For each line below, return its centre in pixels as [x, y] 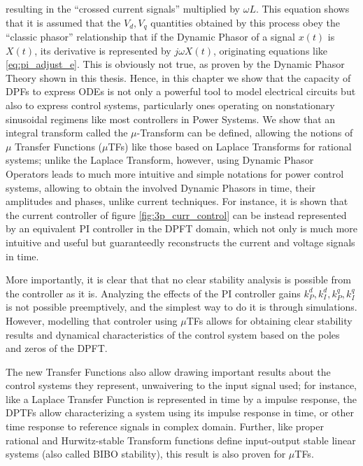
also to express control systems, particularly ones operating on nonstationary [170, 105]
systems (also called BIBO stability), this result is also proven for [146, 454]
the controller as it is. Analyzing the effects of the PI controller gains [153, 293]
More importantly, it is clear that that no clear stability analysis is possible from [178, 280]
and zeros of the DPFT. [57, 348]
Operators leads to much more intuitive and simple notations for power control [175, 173]
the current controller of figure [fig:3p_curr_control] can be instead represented [176, 214]
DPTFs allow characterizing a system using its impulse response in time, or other [180, 412]
